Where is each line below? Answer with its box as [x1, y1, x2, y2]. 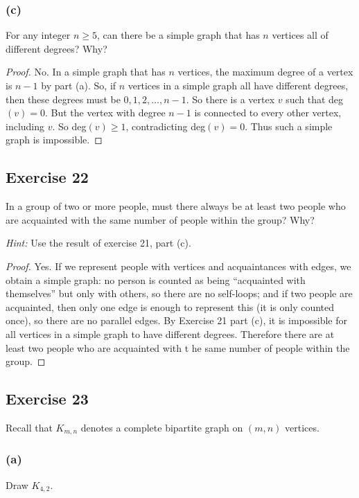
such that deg [286, 91, 344, 106]
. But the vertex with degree [44, 105, 166, 120]
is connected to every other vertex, [194, 105, 342, 120]
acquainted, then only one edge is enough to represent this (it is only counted [6, 299, 335, 314]
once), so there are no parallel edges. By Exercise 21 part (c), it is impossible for [6, 313, 347, 328]
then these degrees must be [6, 91, 121, 106]
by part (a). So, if [41, 78, 116, 92]
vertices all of [272, 28, 329, 42]
